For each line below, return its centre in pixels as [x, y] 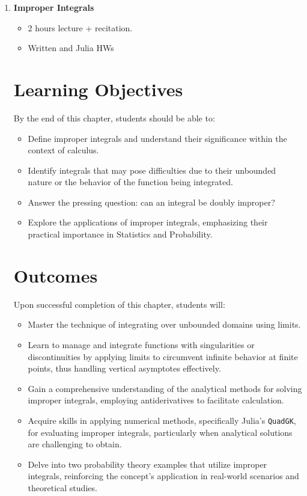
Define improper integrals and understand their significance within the [157, 138]
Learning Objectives [98, 89]
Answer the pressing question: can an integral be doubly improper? [151, 202]
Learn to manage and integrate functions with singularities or [141, 344]
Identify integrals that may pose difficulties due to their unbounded [152, 170]
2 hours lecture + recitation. [80, 27]
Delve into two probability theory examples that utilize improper [147, 464]
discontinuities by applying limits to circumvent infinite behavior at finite [163, 356]
